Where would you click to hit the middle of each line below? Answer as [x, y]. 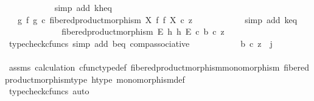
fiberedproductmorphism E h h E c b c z [143, 31]
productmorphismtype [46, 79]
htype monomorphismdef [138, 79]
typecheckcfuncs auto [49, 91]
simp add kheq [83, 7]
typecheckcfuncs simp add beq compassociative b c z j [141, 43]
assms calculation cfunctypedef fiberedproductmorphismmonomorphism [144, 67]
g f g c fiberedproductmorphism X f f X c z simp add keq [157, 19]
